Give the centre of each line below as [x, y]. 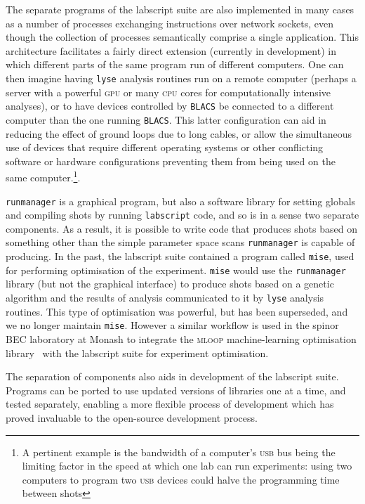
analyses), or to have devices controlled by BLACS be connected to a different [170, 106]
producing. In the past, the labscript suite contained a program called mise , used [180, 256]
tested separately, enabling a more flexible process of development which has [170, 404]
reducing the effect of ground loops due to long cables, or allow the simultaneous [179, 133]
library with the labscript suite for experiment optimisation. [137, 353]
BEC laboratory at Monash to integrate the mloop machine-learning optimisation [181, 338]
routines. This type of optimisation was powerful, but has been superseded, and [177, 311]
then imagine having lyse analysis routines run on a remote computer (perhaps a [181, 78]
